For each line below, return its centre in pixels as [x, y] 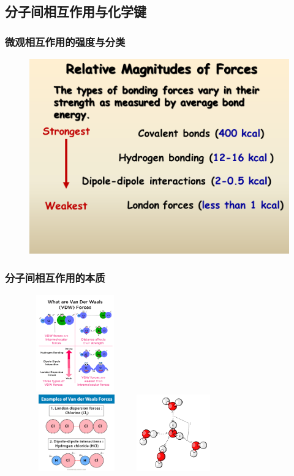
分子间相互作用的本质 [55, 277]
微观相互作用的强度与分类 [65, 41]
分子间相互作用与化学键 [76, 11]
